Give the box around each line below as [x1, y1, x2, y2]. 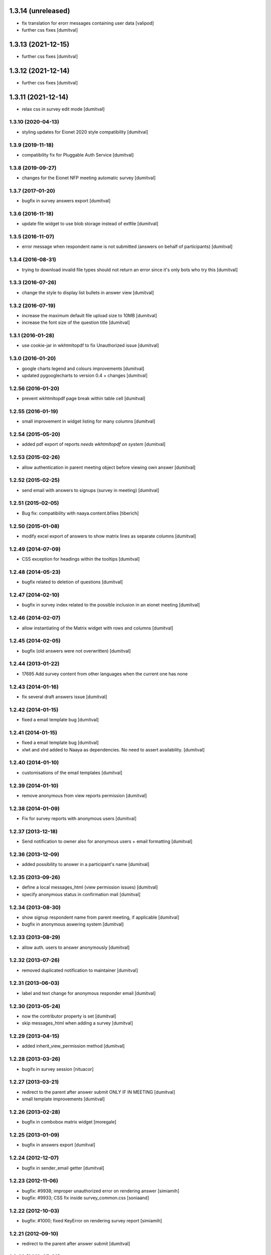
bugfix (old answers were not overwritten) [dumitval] [22, 648, 131, 654]
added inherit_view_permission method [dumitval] [22, 1043, 125, 1049]
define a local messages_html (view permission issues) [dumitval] [22, 884, 158, 891]
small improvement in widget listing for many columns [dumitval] [22, 418, 156, 424]
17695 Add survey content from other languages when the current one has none [22, 671, 188, 677]
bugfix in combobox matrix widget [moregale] [22, 1119, 116, 1125]
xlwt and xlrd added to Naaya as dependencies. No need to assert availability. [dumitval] [22, 746, 205, 752]
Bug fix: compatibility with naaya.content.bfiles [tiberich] [22, 510, 139, 516]
